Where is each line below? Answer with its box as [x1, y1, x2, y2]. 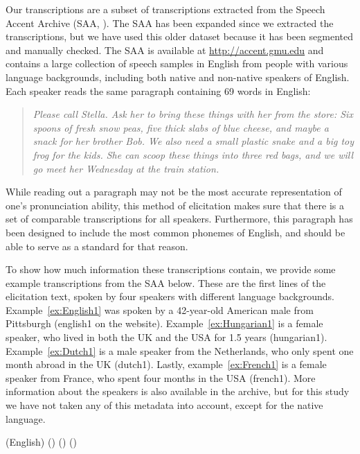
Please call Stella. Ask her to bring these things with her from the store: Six [33, 107, 353, 121]
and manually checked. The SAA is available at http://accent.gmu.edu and [6, 42, 324, 57]
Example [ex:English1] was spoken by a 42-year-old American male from [6, 302, 314, 317]
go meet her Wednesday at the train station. [33, 161, 219, 175]
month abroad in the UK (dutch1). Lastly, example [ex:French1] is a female [6, 357, 327, 372]
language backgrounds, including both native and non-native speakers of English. [6, 69, 350, 84]
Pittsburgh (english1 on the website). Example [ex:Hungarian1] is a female [6, 316, 323, 331]
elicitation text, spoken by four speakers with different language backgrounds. [6, 289, 334, 304]
